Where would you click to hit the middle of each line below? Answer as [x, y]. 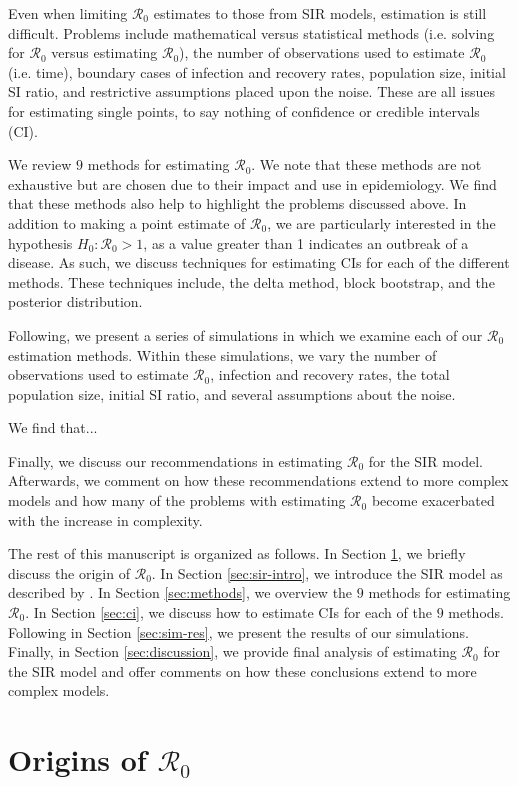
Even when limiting [68, 13]
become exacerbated [433, 500]
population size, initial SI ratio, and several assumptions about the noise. [232, 393]
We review [40, 164]
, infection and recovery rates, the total [330, 374]
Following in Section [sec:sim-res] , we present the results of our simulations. [238, 631]
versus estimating [104, 52]
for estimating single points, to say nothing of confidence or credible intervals [244, 110]
